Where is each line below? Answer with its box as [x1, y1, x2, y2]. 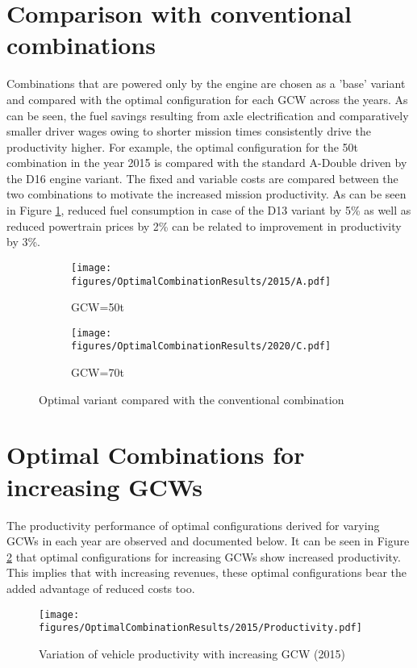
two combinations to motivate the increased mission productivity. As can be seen [6, 186, 407, 202]
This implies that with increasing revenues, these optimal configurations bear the [6, 564, 407, 581]
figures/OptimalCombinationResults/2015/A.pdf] [71, 275, 332, 287]
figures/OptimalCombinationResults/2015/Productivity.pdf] [39, 622, 362, 634]
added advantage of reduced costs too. [6, 579, 195, 596]
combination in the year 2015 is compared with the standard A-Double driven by [6, 154, 407, 171]
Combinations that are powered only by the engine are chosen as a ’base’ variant [6, 75, 406, 92]
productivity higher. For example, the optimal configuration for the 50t [6, 138, 359, 155]
